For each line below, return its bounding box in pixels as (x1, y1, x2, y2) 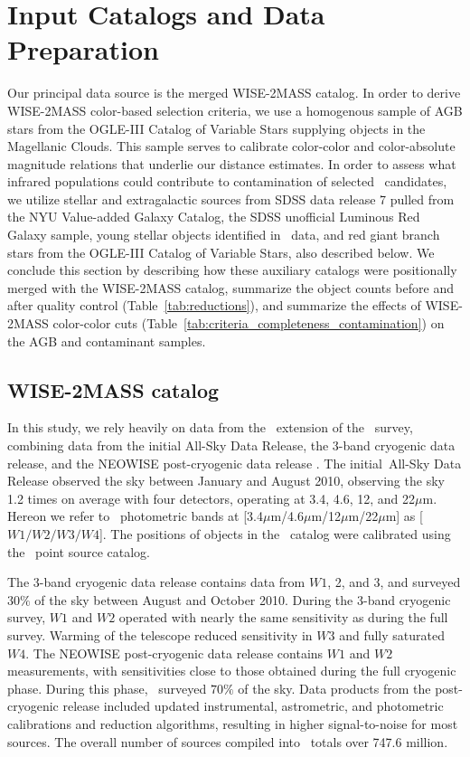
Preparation (7, 31, 159, 68)
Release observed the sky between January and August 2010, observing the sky (7, 471, 445, 490)
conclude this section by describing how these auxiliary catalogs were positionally (7, 260, 457, 279)
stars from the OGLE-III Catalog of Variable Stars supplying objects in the (7, 118, 426, 137)
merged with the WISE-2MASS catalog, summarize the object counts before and (7, 278, 454, 297)
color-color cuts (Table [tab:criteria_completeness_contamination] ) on (52, 314, 445, 333)
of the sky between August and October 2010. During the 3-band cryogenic (34, 590, 451, 609)
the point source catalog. (7, 542, 150, 561)
